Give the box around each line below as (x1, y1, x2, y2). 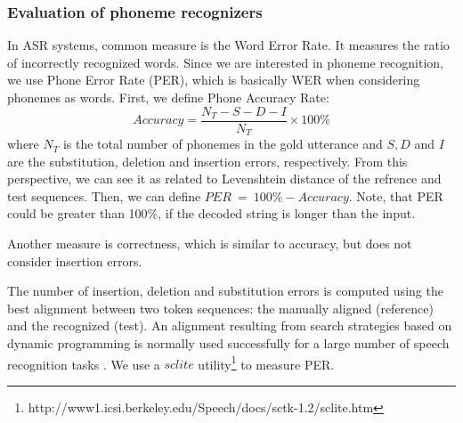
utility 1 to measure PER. (198, 352, 335, 373)
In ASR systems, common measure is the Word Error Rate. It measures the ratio (7, 36, 450, 54)
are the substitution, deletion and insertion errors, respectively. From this (7, 151, 408, 170)
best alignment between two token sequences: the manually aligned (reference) (7, 298, 434, 317)
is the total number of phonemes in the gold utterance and (62, 134, 383, 153)
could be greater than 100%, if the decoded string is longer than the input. (7, 204, 416, 223)
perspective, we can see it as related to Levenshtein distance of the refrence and (7, 169, 442, 188)
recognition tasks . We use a (7, 354, 160, 373)
